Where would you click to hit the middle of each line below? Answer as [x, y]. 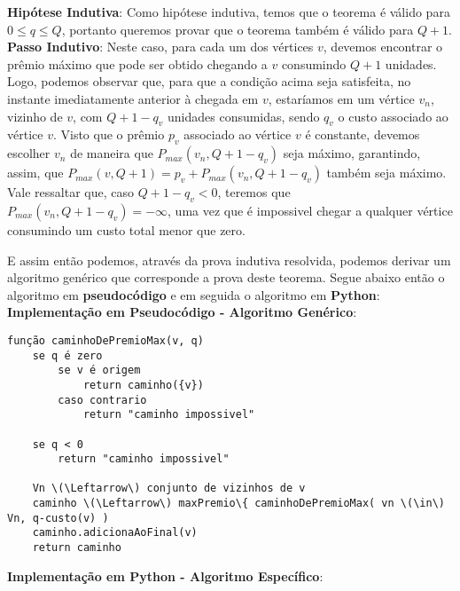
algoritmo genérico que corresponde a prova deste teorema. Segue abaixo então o [226, 277]
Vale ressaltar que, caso [71, 192]
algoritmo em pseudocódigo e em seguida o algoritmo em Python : [194, 294]
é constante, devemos [363, 134]
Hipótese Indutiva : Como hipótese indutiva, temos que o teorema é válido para [229, 12]
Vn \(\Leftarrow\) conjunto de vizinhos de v [169, 489]
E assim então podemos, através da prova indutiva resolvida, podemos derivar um [229, 260]
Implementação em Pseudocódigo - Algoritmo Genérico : [182, 312]
